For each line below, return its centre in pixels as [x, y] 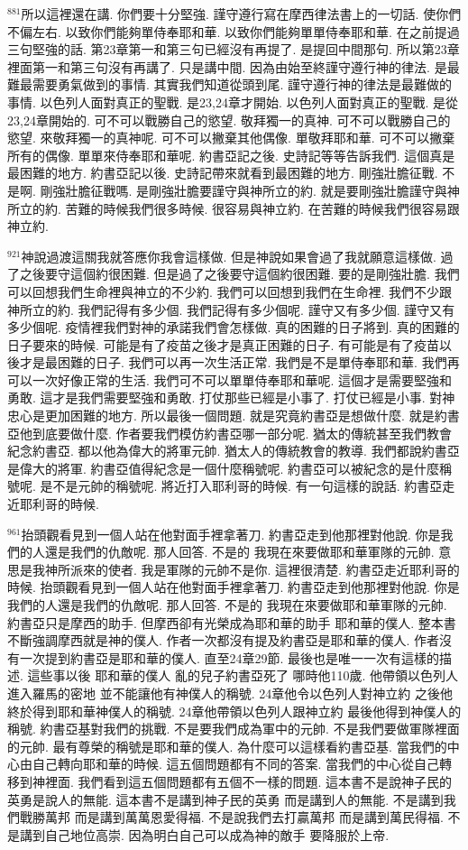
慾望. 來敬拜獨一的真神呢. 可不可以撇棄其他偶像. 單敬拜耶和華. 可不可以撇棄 [231, 138]
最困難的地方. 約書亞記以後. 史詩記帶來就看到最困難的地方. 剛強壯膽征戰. [223, 173]
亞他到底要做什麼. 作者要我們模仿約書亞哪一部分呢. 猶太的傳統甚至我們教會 [230, 433]
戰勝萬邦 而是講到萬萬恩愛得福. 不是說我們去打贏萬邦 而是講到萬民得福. [231, 817]
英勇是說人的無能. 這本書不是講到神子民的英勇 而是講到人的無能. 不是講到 [225, 799]
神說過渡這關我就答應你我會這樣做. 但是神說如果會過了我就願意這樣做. [229, 256]
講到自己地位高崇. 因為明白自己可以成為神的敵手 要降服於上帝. [204, 834]
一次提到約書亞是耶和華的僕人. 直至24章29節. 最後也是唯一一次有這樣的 [229, 657]
